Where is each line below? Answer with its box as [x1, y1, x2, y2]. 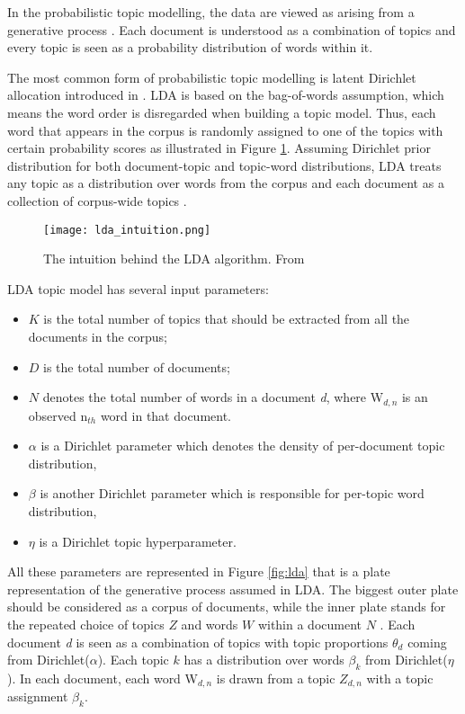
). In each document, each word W [7, 668, 198, 687]
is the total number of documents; [43, 357, 230, 376]
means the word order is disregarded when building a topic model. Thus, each [7, 103, 436, 121]
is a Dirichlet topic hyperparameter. [39, 531, 237, 550]
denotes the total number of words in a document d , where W [42, 388, 384, 406]
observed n [28, 406, 88, 424]
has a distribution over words [183, 650, 344, 669]
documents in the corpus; [28, 326, 167, 345]
